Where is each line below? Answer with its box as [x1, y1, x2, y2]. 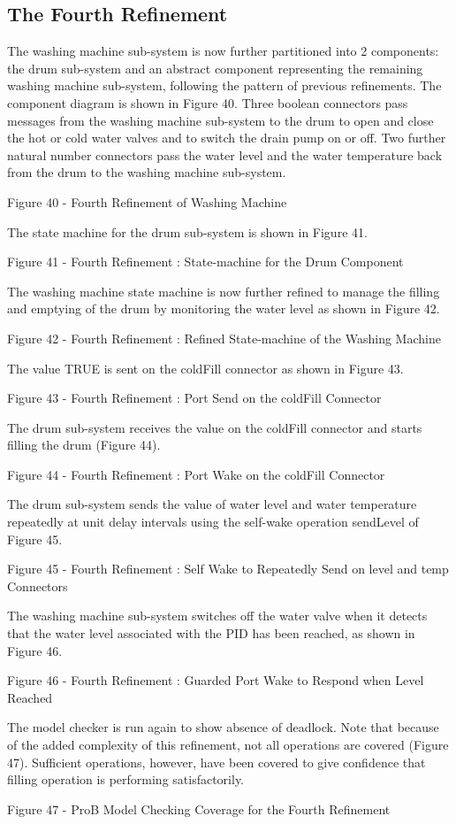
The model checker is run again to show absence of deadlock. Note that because [7, 718, 439, 736]
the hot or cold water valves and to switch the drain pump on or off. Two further [7, 128, 446, 147]
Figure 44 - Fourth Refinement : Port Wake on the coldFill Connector [7, 465, 385, 483]
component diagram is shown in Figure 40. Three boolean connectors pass [7, 93, 408, 112]
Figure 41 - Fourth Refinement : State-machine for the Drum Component [7, 252, 404, 271]
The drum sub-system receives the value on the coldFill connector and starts [7, 418, 422, 436]
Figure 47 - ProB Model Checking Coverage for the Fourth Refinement [7, 799, 391, 818]
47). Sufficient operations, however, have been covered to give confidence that [7, 752, 426, 771]
